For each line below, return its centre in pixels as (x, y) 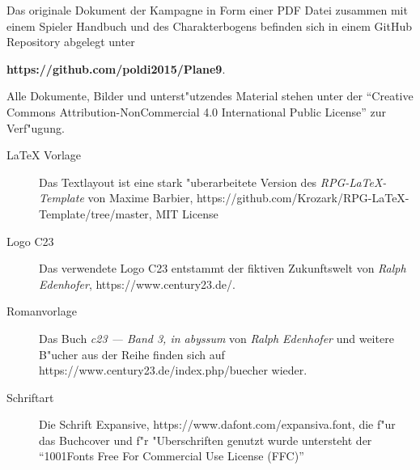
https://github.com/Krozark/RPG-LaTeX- (303, 198)
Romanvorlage (42, 311)
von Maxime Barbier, (140, 198)
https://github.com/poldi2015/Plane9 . (116, 68)
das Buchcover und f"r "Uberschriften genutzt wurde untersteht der (206, 440)
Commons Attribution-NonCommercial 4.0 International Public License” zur (196, 111)
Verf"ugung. (36, 127)
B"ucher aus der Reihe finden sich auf (132, 354)
